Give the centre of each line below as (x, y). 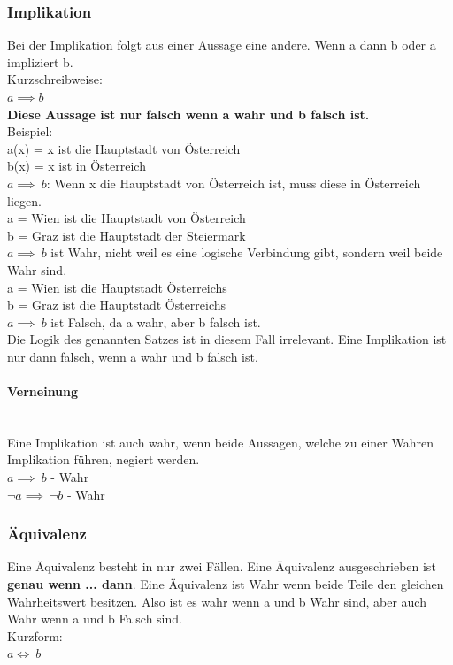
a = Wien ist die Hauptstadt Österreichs (117, 287)
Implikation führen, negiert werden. (104, 459)
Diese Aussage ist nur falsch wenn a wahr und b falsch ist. (188, 114)
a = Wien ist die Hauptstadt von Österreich (127, 218)
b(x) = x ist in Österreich (77, 166)
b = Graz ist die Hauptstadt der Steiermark (127, 235)
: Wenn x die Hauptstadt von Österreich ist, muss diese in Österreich (234, 183)
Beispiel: (30, 131)
